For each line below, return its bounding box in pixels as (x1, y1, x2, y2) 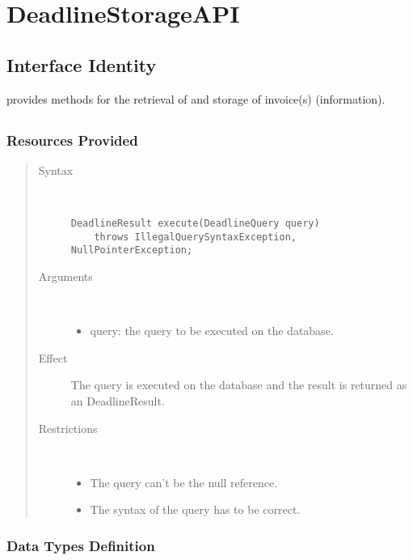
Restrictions (38, 419, 98, 436)
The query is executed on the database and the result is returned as (70, 376, 407, 393)
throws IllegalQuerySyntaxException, (94, 231, 297, 243)
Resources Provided (6, 129, 138, 150)
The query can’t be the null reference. (90, 473, 278, 490)
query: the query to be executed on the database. (90, 322, 334, 339)
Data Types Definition (6, 535, 155, 555)
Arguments (38, 268, 93, 285)
